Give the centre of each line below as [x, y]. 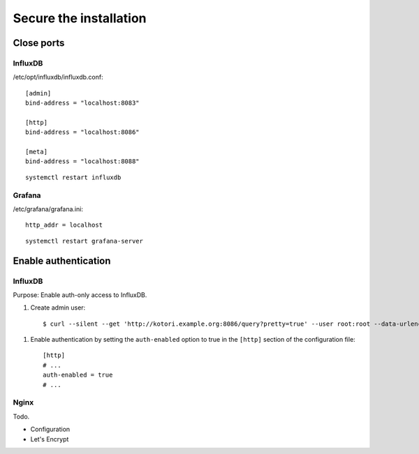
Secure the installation [80, 18]
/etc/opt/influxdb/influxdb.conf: [58, 77]
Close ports [39, 43]
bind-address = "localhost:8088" [82, 161]
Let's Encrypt [50, 439]
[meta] [37, 152]
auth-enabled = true [78, 375]
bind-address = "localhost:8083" [82, 103]
